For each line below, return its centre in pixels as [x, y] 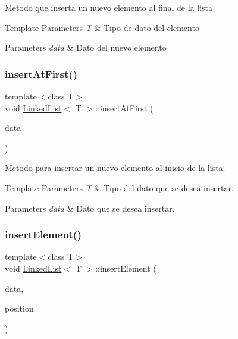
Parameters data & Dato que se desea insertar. [90, 208]
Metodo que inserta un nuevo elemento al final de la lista [109, 7]
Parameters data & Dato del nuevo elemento [86, 47]
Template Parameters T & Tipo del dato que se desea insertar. [119, 187]
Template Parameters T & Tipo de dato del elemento [102, 27]
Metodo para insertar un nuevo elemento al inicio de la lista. [115, 168]
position [19, 308]
